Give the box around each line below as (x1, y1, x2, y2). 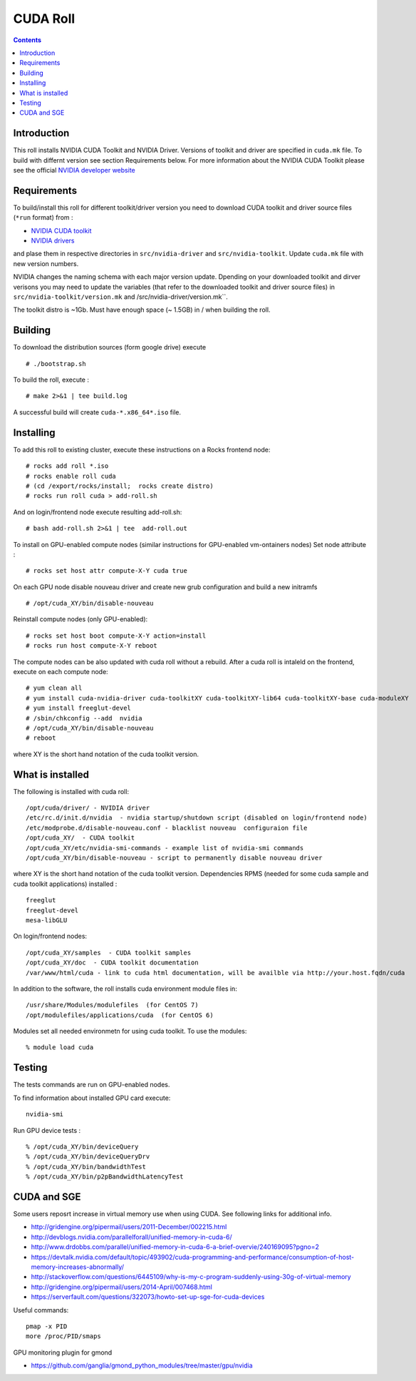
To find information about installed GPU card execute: (13, 1094, 171, 1102)
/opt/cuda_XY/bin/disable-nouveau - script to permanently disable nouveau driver (26, 854, 323, 862)
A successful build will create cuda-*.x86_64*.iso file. (13, 407, 182, 417)
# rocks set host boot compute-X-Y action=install (26, 631, 207, 640)
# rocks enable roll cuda (26, 472, 117, 480)
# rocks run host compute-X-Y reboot (26, 642, 158, 650)
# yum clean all (26, 684, 83, 692)
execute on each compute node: (13, 668, 108, 676)
